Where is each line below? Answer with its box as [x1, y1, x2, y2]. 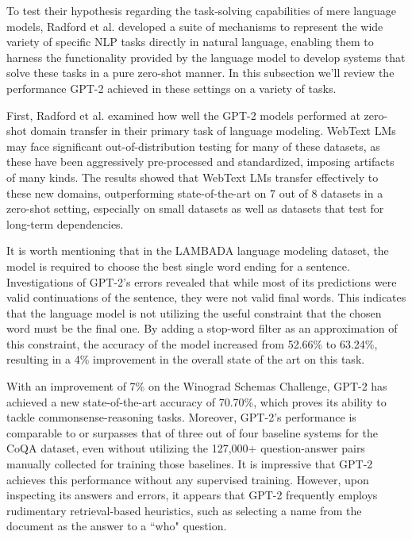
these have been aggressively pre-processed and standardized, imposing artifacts [6, 153, 395, 170]
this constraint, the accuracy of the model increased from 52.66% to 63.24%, [6, 335, 378, 352]
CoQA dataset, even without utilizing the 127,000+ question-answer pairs [6, 440, 365, 456]
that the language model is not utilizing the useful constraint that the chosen [6, 304, 382, 321]
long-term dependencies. [6, 215, 124, 232]
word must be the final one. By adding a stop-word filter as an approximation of [6, 320, 398, 337]
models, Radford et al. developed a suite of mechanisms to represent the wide [6, 17, 383, 34]
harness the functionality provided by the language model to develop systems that [6, 48, 406, 65]
